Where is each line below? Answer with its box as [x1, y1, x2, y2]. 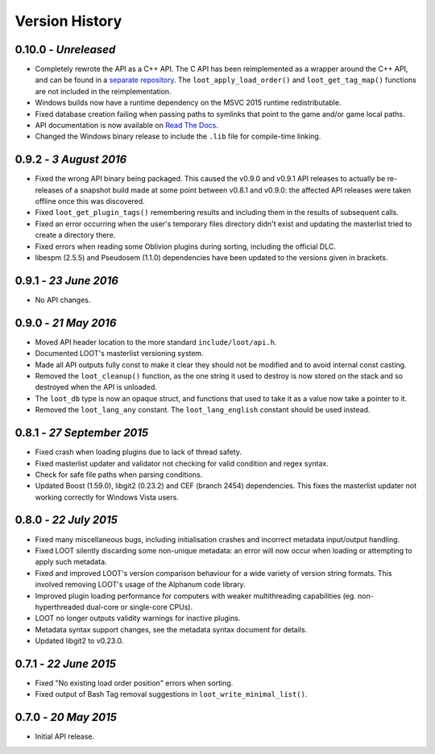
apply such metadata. [35, 557, 108, 567]
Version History [14, 12, 122, 30]
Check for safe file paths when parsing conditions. [35, 470, 203, 479]
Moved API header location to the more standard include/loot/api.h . [35, 337, 277, 346]
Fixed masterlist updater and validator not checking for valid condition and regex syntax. [35, 458, 329, 468]
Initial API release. [35, 731, 95, 741]
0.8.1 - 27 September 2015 [14, 426, 149, 440]
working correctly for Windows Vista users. [35, 492, 179, 502]
